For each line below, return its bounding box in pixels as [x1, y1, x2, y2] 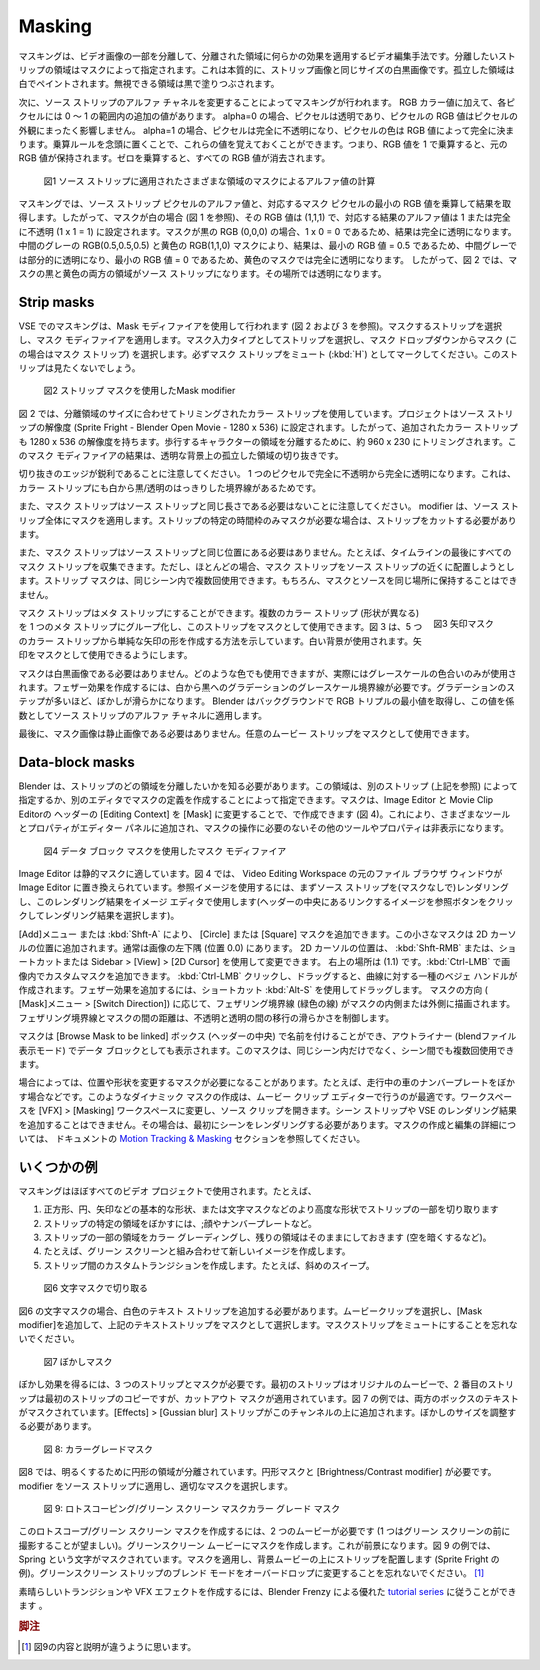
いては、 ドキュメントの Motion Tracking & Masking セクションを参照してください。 [18, 1132, 365, 1144]
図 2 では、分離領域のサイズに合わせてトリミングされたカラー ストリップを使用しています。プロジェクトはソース [18, 407, 485, 419]
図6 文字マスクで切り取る [43, 1282, 149, 1294]
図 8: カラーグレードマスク [43, 1443, 154, 1455]
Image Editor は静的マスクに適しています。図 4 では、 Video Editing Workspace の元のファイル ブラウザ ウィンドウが [18, 867, 503, 879]
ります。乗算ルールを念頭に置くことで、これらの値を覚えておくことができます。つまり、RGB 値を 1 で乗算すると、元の [18, 138, 509, 150]
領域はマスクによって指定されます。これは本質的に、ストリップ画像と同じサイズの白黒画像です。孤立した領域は [53, 63, 515, 75]
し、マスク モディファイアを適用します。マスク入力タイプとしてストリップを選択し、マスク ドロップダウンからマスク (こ [18, 334, 519, 346]
